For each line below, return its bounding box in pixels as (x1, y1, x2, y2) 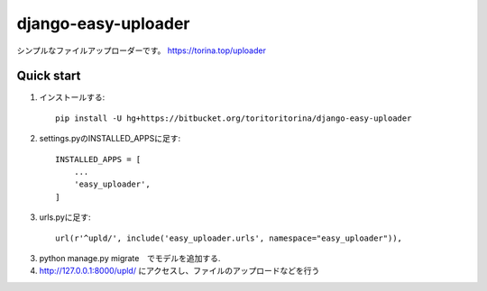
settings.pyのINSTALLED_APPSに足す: (39, 133, 181, 144)
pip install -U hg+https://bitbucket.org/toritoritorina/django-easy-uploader (55, 113, 412, 123)
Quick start (16, 68, 81, 84)
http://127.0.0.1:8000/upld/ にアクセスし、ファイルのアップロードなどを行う (39, 266, 320, 277)
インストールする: (39, 92, 106, 103)
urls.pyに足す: (39, 212, 91, 223)
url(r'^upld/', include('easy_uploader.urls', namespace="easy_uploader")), (55, 232, 403, 243)
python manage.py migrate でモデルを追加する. (39, 252, 221, 263)
